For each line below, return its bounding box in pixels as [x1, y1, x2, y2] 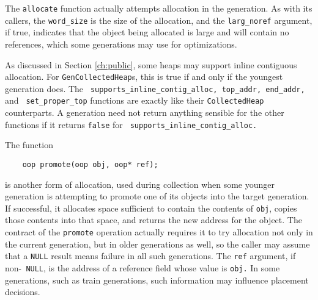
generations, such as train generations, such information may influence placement [5, 273, 309, 286]
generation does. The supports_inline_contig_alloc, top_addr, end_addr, [5, 82, 305, 95]
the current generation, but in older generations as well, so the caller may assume [5, 237, 310, 250]
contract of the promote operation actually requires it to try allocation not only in [5, 226, 313, 238]
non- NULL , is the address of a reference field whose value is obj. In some [5, 261, 280, 274]
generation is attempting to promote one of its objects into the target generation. [5, 190, 309, 202]
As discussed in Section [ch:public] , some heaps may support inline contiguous [5, 58, 297, 71]
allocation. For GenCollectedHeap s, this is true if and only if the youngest [5, 70, 283, 83]
